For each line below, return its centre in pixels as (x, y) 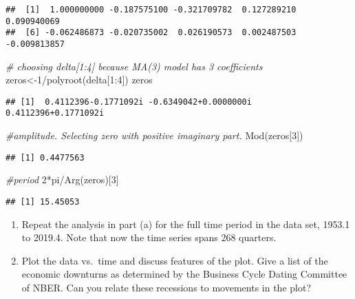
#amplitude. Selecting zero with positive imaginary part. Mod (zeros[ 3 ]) (154, 135)
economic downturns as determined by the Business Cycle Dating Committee (184, 274)
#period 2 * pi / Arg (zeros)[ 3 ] (62, 179)
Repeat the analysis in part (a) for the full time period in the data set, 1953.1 (186, 224)
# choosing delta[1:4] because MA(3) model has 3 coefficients (134, 66)
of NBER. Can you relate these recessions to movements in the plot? (166, 287)
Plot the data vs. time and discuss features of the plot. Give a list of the (175, 260)
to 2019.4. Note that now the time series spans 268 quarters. (149, 237)
